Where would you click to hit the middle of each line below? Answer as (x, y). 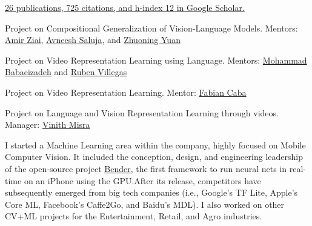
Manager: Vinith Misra (48, 125)
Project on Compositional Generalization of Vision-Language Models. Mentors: (151, 28)
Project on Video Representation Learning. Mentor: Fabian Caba (126, 92)
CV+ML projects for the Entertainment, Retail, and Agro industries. (134, 216)
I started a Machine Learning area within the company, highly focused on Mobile (155, 145)
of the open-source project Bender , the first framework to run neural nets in (146, 168)
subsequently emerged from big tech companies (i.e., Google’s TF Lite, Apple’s (151, 192)
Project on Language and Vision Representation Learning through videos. (142, 112)
